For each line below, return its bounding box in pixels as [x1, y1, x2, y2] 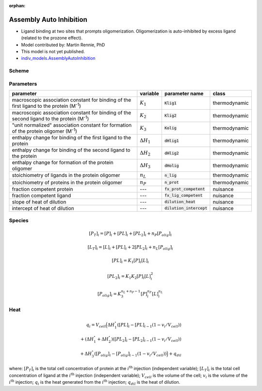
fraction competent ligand [12, 192, 71, 199]
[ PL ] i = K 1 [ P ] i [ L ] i [112, 258, 149, 265]
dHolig [164, 163, 179, 168]
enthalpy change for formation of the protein [12, 159, 114, 166]
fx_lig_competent [164, 193, 203, 198]
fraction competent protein [12, 186, 73, 192]
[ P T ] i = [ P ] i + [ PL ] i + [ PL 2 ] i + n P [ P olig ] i [89, 231, 172, 238]
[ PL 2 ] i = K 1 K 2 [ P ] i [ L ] [107, 273, 151, 280]
